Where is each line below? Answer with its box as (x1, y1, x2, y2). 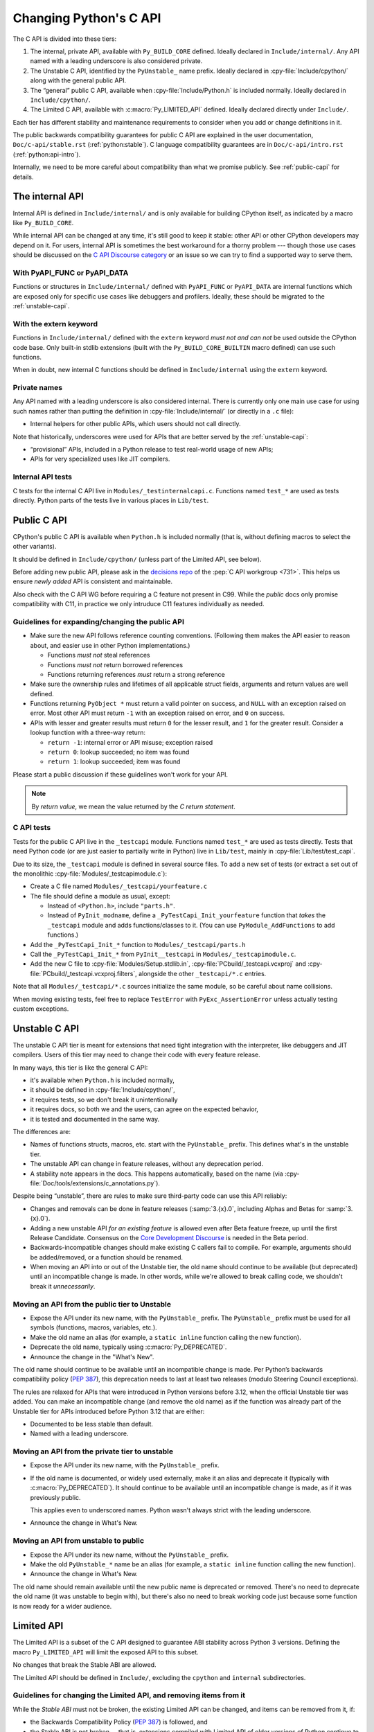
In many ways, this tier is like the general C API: (12, 1063, 148, 1072)
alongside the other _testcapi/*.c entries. (139, 969, 267, 978)
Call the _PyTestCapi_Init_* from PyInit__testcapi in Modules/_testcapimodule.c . (30, 950, 296, 959)
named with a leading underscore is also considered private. (30, 57, 203, 65)
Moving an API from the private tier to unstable (12, 1447, 174, 1456)
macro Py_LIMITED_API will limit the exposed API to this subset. (12, 1647, 199, 1656)
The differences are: (12, 1128, 71, 1136)
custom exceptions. (12, 1005, 69, 1013)
